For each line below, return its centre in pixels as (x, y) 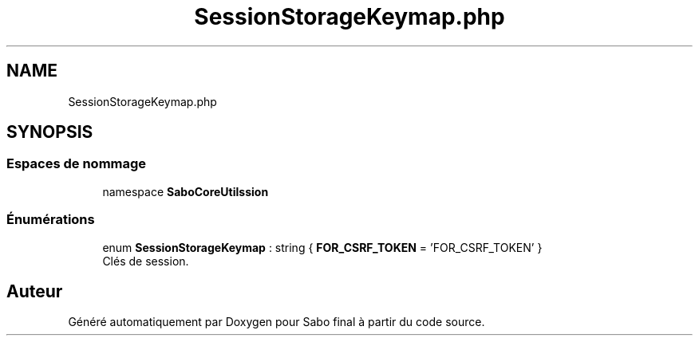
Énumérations (51, 220)
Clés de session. (146, 261)
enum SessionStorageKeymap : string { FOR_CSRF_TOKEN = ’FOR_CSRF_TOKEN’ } (322, 247)
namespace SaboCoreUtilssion (186, 191)
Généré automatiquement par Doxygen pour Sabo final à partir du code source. (276, 322)
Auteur (35, 291)
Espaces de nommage (77, 164)
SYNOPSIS (50, 132)
